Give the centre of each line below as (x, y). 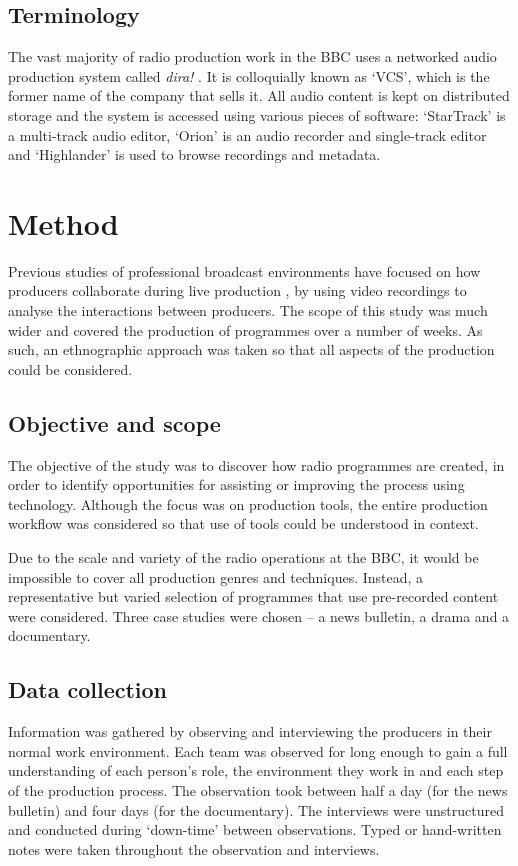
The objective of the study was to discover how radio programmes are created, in (256, 464)
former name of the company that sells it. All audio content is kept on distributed (259, 95)
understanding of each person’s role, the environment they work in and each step (256, 770)
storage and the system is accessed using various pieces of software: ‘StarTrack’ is (257, 114)
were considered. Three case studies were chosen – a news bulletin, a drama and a (259, 615)
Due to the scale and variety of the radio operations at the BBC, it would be (243, 557)
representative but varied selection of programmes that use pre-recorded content (253, 596)
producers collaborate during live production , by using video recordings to (237, 290)
